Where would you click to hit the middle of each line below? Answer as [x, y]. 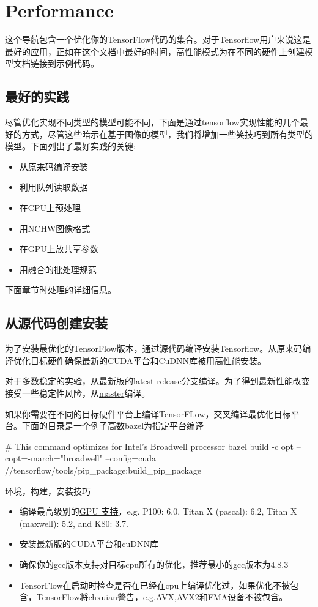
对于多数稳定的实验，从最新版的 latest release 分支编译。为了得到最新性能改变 [157, 381]
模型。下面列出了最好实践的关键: [70, 146]
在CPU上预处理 [50, 208]
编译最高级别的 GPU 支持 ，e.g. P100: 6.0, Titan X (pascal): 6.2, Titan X [158, 511]
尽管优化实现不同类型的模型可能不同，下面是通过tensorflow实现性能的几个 [152, 122]
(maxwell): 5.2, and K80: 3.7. [74, 523]
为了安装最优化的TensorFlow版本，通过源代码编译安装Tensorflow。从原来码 [154, 348]
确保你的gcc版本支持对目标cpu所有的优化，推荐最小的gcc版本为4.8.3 [154, 564]
